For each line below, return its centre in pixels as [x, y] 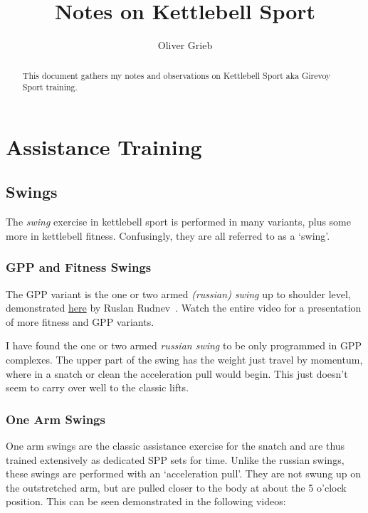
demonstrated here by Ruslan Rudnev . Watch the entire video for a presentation [184, 308]
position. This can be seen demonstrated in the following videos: [146, 501]
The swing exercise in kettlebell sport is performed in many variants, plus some [178, 222]
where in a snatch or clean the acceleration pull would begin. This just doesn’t [177, 373]
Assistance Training [104, 146]
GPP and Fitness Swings [79, 267]
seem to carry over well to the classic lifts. [98, 387]
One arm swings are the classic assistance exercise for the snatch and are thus [175, 445]
